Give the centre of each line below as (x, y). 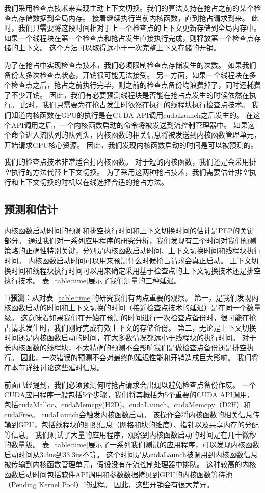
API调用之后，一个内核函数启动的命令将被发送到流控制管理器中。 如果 (129, 125)
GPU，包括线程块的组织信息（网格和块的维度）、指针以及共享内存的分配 (139, 424)
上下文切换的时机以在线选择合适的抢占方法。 (93, 182)
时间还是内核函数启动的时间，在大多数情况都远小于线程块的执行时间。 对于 (130, 337)
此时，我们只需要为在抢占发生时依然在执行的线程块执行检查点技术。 (135, 105)
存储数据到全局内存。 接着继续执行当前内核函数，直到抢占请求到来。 (134, 18)
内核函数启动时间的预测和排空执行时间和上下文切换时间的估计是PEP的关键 (129, 230)
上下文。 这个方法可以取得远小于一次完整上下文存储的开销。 (119, 48)
